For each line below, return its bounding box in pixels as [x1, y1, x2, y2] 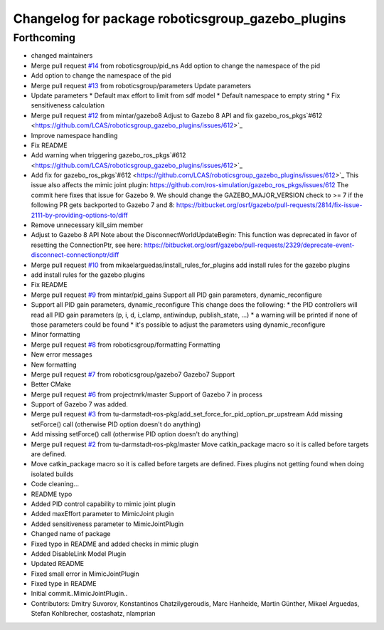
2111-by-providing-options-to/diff [31, 211, 128, 219]
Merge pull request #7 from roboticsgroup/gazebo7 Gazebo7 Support [31, 370, 235, 379]
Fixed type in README [31, 579, 97, 588]
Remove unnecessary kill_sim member [31, 221, 144, 229]
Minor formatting [31, 330, 81, 339]
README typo [31, 490, 73, 498]
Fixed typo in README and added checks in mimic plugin [31, 540, 199, 548]
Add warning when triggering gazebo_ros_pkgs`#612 [31, 151, 186, 159]
